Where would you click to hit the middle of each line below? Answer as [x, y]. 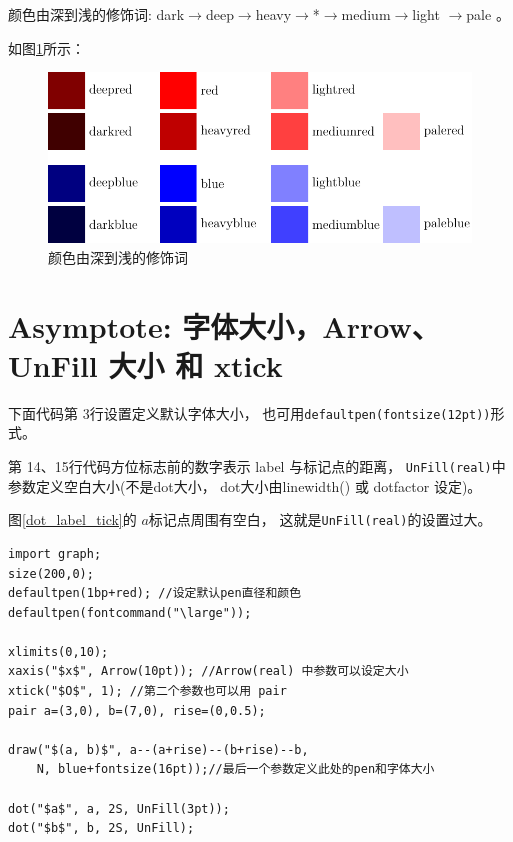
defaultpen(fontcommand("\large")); [130, 612]
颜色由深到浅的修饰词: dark [96, 14]
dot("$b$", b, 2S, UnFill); [101, 828]
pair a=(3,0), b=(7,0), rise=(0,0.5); [137, 710]
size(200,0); [51, 573]
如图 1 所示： [46, 47]
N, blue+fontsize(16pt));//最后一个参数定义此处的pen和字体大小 [235, 769]
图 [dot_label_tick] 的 [72, 519]
